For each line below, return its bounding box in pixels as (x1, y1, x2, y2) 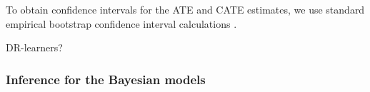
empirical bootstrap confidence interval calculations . (6, 16, 237, 31)
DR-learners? (6, 40, 63, 55)
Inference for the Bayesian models (6, 70, 206, 88)
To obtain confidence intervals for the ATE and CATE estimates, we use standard (6, 2, 365, 16)
